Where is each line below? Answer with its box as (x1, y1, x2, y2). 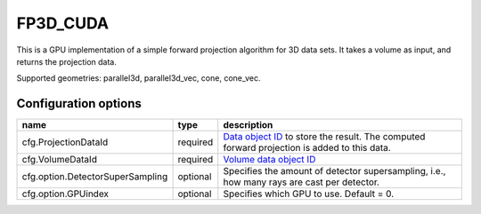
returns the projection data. (16, 56, 118, 67)
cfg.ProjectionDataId (21, 136, 109, 148)
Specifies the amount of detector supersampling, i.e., (223, 165, 446, 178)
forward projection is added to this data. (223, 142, 391, 155)
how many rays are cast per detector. (223, 176, 380, 188)
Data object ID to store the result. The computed (223, 131, 426, 143)
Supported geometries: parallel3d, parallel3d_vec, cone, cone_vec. (16, 73, 262, 83)
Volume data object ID (223, 154, 316, 166)
